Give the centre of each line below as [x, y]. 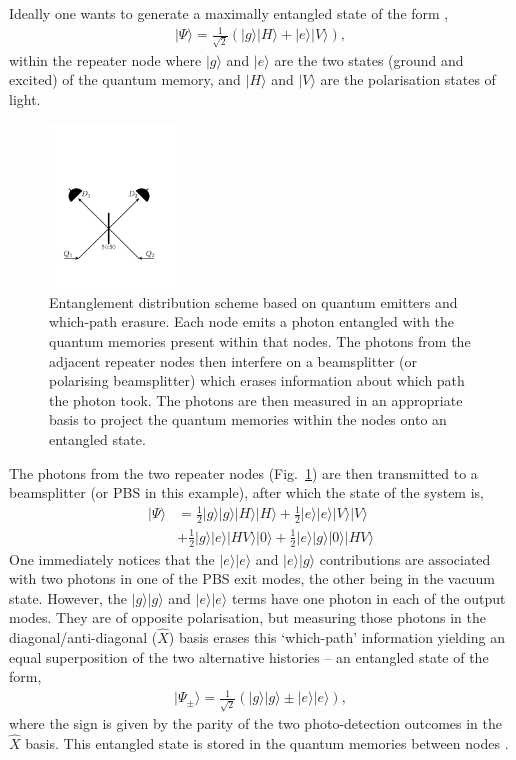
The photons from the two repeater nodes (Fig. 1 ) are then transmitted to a [243, 472]
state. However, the [68, 597]
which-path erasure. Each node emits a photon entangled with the [251, 321]
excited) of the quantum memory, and [125, 79]
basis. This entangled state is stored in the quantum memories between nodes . [267, 742]
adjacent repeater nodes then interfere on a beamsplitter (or [233, 360]
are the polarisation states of [408, 79]
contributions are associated [405, 558]
